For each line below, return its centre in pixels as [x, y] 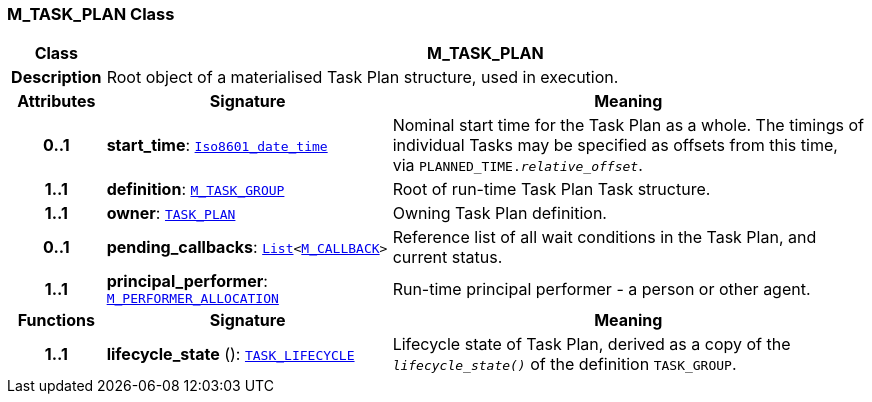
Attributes [56, 101]
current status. [447, 257]
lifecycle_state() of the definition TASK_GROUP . [564, 364]
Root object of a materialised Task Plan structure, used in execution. [362, 77]
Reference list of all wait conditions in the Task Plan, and [604, 237]
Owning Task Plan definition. [499, 213]
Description [56, 77]
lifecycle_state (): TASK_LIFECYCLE [230, 354]
